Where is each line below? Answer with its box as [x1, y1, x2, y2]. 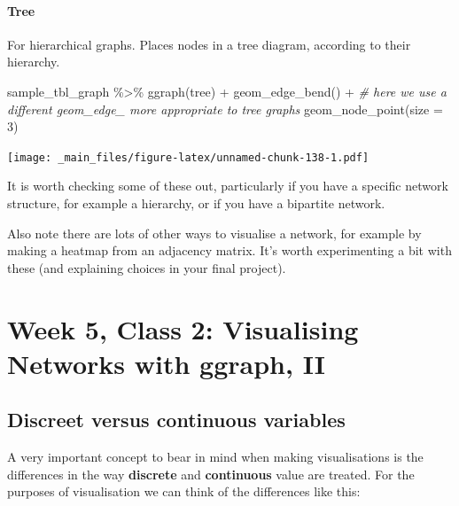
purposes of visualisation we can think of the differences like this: [7, 482, 361, 501]
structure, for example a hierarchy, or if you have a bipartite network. [7, 194, 385, 213]
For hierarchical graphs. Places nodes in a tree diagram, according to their [7, 35, 411, 53]
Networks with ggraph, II [7, 345, 325, 381]
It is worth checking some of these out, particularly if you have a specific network [7, 176, 448, 195]
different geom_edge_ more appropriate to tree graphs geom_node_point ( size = [7, 99, 443, 118]
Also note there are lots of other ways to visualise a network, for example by [7, 223, 422, 242]
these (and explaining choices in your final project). [7, 258, 286, 276]
